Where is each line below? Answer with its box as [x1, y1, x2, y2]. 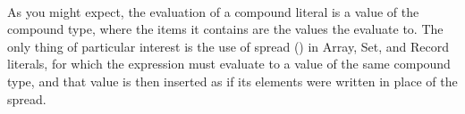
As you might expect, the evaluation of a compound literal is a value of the [7, 2, 419, 20]
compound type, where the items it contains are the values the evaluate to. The [7, 20, 444, 38]
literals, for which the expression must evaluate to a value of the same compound [7, 54, 451, 73]
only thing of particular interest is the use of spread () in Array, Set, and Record [7, 37, 449, 55]
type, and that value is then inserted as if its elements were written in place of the [7, 71, 458, 90]
